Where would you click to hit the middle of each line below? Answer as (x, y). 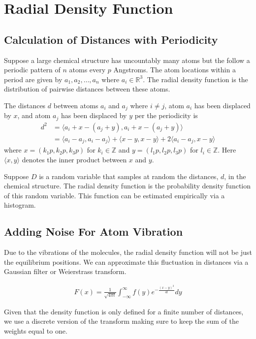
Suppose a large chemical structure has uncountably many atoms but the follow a (127, 60)
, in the (235, 176)
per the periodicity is (166, 115)
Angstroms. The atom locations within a (175, 70)
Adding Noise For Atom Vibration (94, 231)
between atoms (76, 105)
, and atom (34, 115)
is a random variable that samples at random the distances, (129, 176)
